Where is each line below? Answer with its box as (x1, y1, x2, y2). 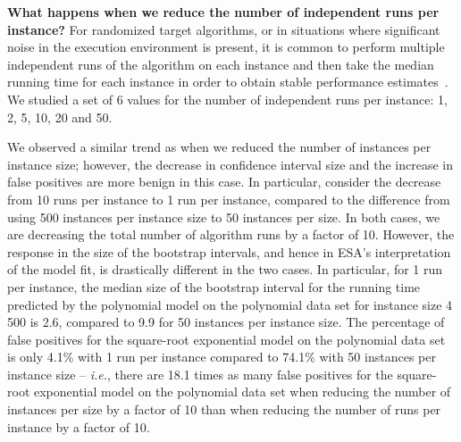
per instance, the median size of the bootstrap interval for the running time (7, 277, 421, 296)
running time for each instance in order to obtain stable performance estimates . (7, 72, 448, 91)
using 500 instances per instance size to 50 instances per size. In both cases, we (7, 207, 440, 226)
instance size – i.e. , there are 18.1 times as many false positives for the (7, 364, 393, 383)
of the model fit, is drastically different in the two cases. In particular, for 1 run (7, 260, 443, 279)
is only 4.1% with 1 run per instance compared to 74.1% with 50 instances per (7, 347, 436, 366)
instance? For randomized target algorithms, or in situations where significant (7, 20, 440, 38)
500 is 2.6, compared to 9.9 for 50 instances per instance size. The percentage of (7, 313, 445, 331)
